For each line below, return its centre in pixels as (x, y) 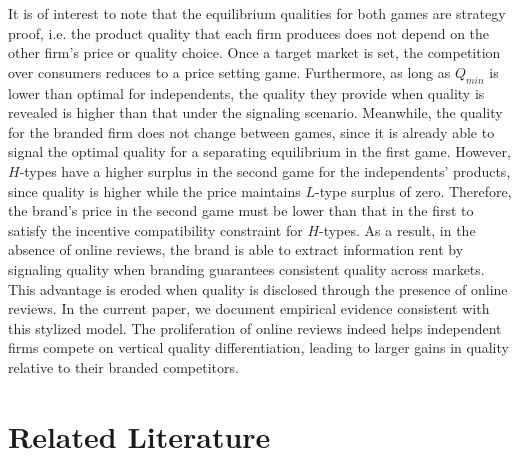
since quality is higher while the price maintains (154, 190)
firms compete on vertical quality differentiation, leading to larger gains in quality (258, 347)
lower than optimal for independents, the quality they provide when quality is (246, 92)
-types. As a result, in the (397, 229)
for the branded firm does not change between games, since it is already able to (251, 131)
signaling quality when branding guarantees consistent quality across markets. (246, 268)
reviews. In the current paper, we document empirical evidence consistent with (249, 308)
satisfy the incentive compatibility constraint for (155, 229)
